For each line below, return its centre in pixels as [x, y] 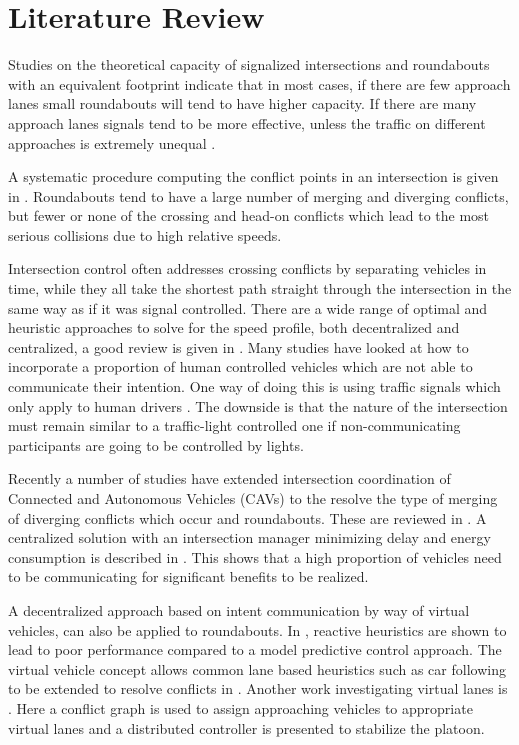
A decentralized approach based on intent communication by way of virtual [239, 609]
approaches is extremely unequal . [112, 142]
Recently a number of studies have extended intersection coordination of [229, 478]
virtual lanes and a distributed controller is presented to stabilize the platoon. [246, 727]
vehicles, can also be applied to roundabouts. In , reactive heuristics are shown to [257, 629]
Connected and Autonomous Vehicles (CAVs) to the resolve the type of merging [253, 498]
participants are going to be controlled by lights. [156, 444]
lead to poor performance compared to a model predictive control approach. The [255, 649]
